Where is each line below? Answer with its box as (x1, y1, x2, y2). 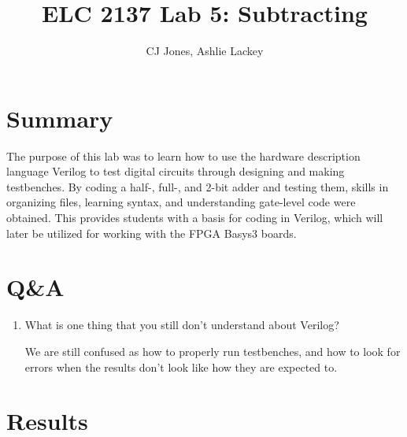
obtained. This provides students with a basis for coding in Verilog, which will (6, 209, 383, 226)
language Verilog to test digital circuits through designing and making (6, 163, 345, 180)
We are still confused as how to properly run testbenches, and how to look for (24, 343, 401, 359)
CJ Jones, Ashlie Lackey (146, 43, 264, 59)
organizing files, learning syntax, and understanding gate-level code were (6, 194, 356, 210)
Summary (6, 102, 113, 134)
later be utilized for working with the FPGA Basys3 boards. (6, 224, 297, 241)
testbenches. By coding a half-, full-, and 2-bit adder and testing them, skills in (6, 178, 389, 194)
